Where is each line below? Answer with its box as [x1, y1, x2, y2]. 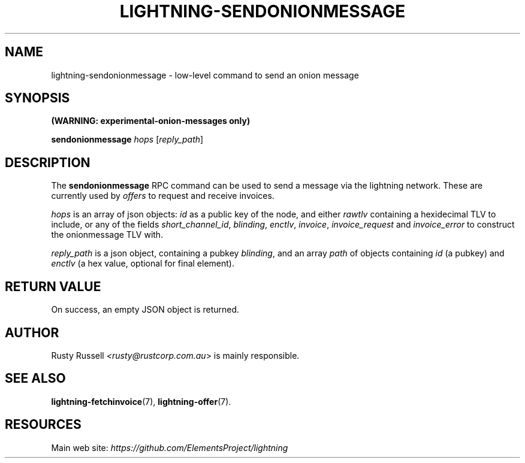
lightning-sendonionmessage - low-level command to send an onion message [51, 69, 359, 80]
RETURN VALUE [5, 279, 101, 294]
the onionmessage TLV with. [51, 229, 164, 240]
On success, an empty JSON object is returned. [51, 304, 240, 315]
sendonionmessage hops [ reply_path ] [51, 134, 204, 145]
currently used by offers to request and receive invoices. [51, 190, 274, 201]
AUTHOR [5, 325, 59, 340]
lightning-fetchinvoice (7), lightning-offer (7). [51, 396, 231, 407]
